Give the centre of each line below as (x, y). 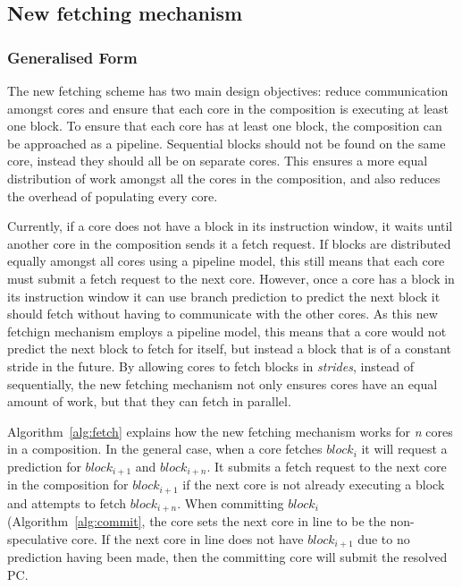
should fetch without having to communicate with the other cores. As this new (223, 314)
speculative (38, 538)
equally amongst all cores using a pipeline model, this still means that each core (226, 261)
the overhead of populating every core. (113, 196)
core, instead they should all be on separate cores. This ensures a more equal (218, 161)
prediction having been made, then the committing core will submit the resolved (227, 557)
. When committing (231, 502)
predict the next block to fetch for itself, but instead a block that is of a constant (229, 349)
